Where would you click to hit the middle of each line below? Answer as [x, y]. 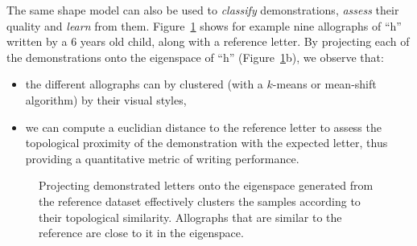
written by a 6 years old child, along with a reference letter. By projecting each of [208, 41]
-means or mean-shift [324, 84]
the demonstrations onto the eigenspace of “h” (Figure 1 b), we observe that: [195, 57]
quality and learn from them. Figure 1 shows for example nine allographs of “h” [204, 25]
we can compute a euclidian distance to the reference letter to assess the [203, 127]
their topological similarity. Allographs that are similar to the [190, 217]
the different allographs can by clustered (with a [144, 84]
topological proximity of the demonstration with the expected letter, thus [206, 143]
